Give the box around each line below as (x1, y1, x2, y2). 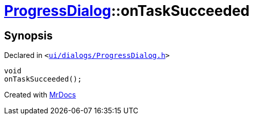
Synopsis (4, 29, 53, 42)
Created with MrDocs (4, 90, 76, 100)
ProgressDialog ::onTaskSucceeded (4, 2, 250, 19)
